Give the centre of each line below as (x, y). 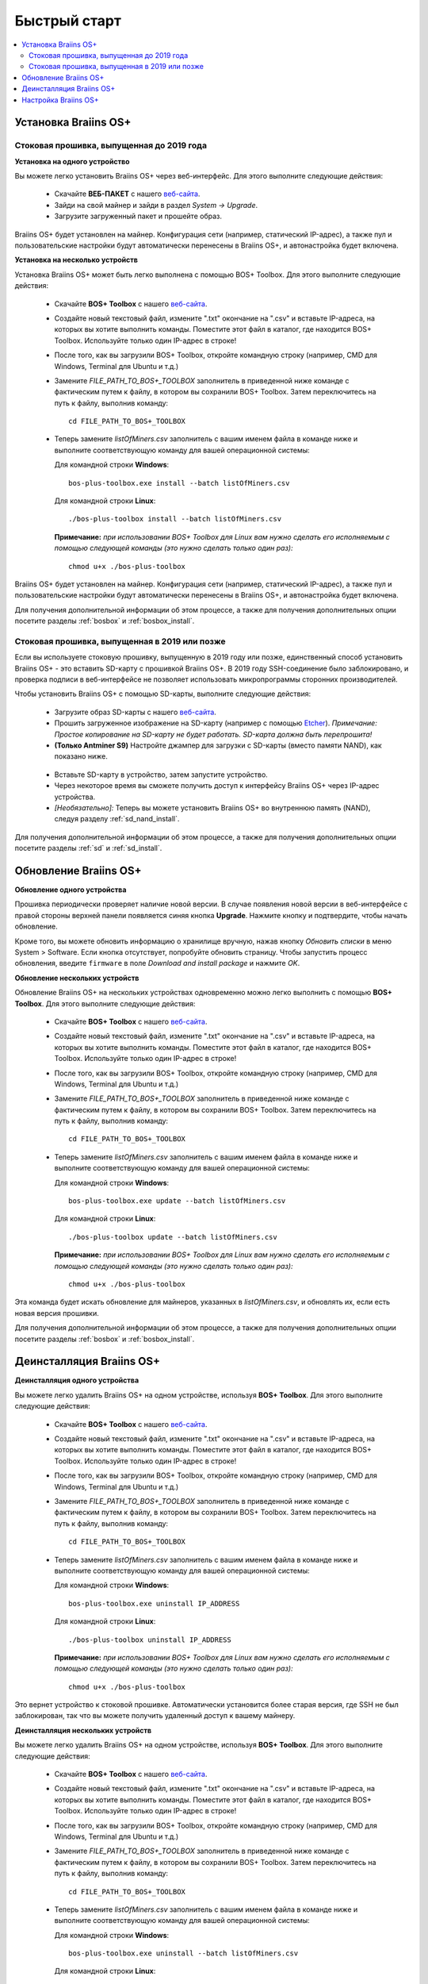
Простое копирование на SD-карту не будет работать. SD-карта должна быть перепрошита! (213, 734)
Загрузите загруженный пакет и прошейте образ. (138, 216)
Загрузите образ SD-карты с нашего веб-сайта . (136, 712)
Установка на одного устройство (72, 161)
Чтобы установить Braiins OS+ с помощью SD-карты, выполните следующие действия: (163, 694)
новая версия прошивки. (57, 1313)
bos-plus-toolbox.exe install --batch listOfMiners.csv (179, 483)
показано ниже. (81, 756)
